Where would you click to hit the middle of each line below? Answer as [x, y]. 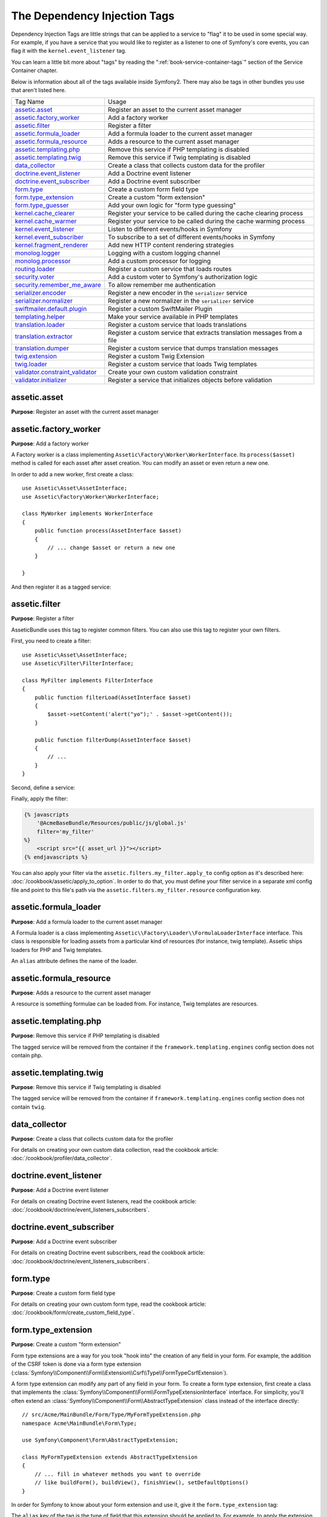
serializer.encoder [41, 293]
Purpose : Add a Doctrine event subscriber [64, 1242]
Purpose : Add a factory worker [50, 444]
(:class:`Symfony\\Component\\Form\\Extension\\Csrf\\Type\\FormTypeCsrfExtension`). [120, 1373]
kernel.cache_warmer [46, 221]
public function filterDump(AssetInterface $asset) [113, 740]
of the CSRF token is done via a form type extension [76, 1364]
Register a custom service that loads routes [170, 269]
